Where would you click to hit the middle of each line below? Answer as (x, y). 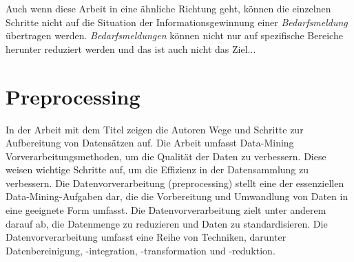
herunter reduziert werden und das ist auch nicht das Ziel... (131, 48)
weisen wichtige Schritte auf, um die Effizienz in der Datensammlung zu (157, 170)
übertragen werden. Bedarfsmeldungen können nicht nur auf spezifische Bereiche (174, 35)
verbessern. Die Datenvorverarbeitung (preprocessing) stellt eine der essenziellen (175, 183)
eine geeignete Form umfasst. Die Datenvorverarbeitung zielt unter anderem (166, 210)
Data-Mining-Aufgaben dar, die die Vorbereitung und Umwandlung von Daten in (177, 196)
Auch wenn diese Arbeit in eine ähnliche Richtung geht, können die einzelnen (168, 8)
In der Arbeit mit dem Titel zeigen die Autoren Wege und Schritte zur (155, 129)
